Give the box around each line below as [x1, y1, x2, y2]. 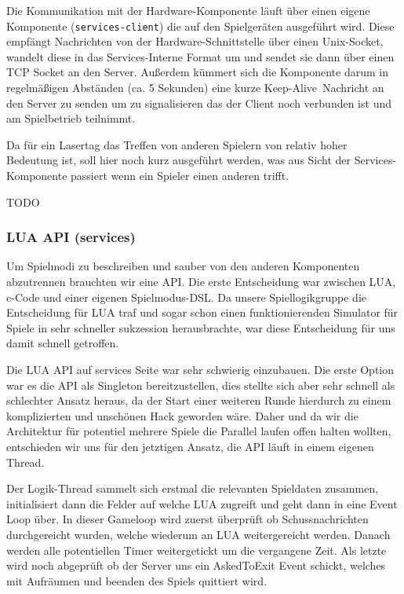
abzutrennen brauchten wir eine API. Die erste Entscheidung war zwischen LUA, [6, 273, 396, 289]
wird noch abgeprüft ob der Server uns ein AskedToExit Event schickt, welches [6, 557, 386, 574]
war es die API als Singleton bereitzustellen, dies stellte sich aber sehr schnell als [6, 376, 395, 393]
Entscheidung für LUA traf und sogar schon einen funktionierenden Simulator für [6, 304, 399, 321]
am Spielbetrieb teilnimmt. [6, 110, 136, 126]
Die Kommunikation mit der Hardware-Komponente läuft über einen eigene [6, 2, 370, 18]
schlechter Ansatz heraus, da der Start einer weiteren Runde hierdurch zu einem [6, 392, 391, 409]
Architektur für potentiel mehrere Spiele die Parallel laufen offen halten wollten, [6, 423, 391, 439]
